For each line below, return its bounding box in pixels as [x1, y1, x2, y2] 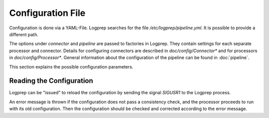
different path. [9, 31, 38, 37]
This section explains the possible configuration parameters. [9, 63, 134, 69]
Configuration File [9, 7, 86, 18]
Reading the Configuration [9, 77, 93, 85]
